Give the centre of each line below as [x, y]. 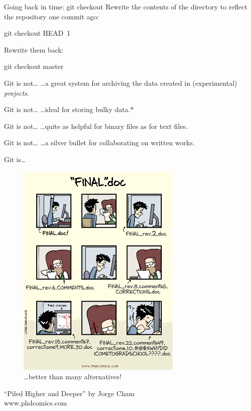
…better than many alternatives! [73, 377]
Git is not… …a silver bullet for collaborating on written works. [99, 143]
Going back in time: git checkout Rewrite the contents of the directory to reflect [126, 6]
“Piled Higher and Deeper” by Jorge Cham [69, 393]
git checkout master [34, 66]
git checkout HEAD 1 [37, 33]
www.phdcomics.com [35, 403]
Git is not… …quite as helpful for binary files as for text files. [96, 126]
